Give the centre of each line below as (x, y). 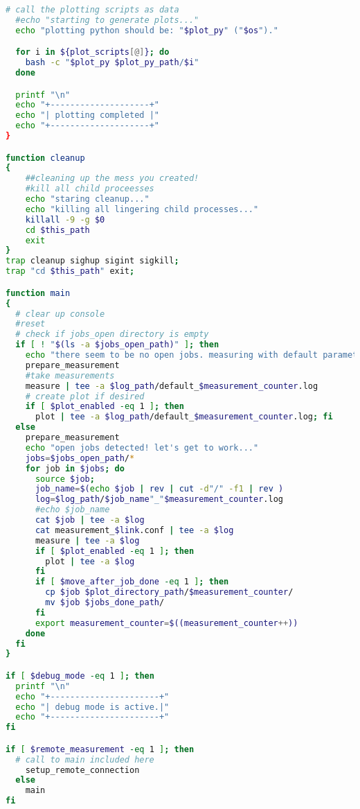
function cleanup (45, 158)
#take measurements (70, 375)
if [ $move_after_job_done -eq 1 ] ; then (132, 582)
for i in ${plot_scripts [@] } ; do (92, 52)
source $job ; (65, 479)
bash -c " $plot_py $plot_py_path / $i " (112, 63)
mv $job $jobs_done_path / (105, 602)
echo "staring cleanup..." (87, 199)
